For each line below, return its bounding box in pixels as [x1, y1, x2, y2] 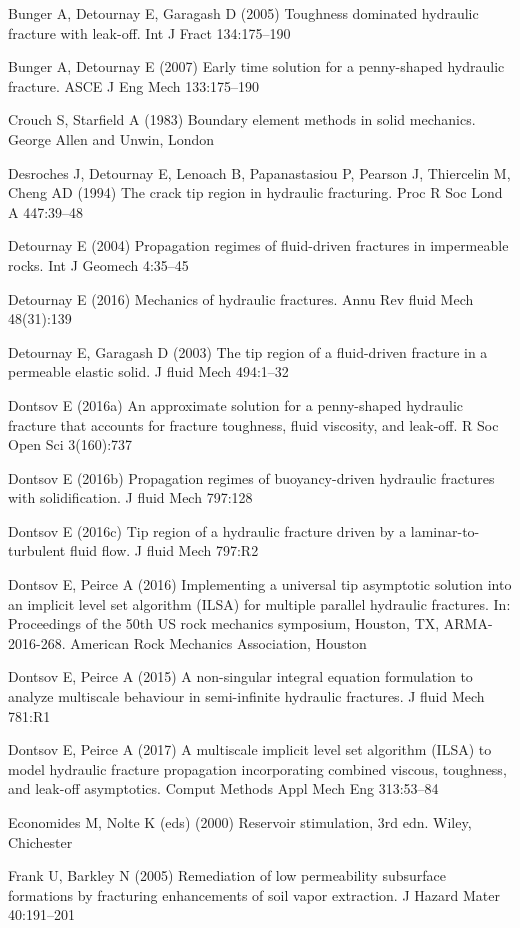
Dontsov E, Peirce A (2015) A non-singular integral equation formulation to [8, 666, 473, 687]
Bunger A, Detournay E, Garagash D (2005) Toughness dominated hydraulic [8, 3, 479, 23]
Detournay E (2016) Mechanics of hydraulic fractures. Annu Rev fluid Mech [8, 288, 474, 309]
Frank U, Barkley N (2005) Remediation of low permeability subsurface [8, 865, 447, 886]
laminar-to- [410, 520, 480, 541]
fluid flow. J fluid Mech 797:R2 [69, 540, 259, 561]
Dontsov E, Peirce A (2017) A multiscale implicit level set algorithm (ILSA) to [8, 739, 492, 760]
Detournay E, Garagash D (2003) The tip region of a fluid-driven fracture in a [8, 341, 488, 362]
